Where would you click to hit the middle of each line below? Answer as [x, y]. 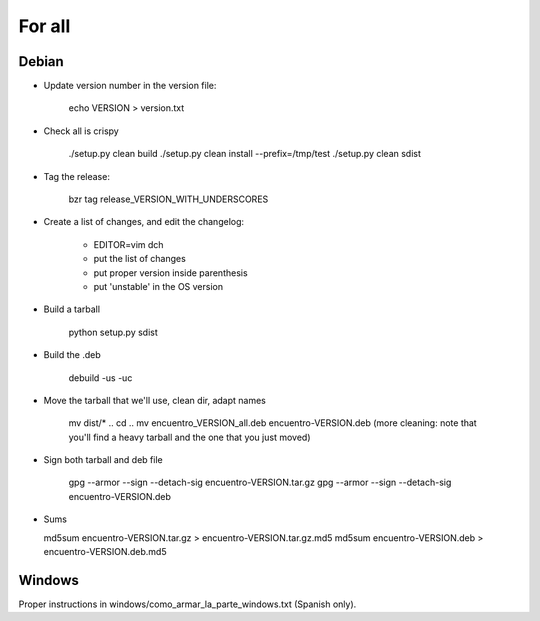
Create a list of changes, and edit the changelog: [144, 222]
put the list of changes [140, 259]
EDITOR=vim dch [128, 244]
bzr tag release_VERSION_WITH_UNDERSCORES [168, 199]
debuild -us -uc [100, 377]
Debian [41, 61]
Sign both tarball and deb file [103, 460]
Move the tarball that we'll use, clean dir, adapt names [155, 400]
